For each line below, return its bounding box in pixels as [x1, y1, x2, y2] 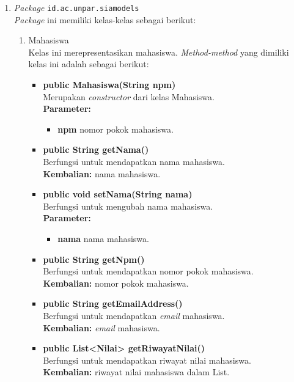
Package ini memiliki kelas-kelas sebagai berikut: [13, 13, 196, 26]
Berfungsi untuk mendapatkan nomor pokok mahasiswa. [43, 265, 254, 277]
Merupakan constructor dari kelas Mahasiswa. [43, 90, 215, 103]
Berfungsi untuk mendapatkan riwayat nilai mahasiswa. [43, 353, 251, 366]
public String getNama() [43, 143, 149, 156]
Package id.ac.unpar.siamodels [13, 1, 139, 13]
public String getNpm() [43, 252, 145, 265]
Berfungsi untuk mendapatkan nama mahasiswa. [43, 155, 225, 167]
